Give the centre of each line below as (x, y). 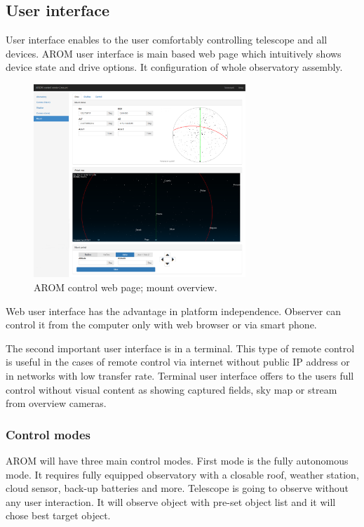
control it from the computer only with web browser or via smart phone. (161, 325)
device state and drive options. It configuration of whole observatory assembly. (174, 67)
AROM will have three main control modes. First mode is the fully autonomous (177, 461)
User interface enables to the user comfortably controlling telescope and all (167, 40)
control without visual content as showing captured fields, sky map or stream (171, 389)
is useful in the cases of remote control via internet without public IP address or (178, 362)
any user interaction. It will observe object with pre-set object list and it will (171, 501)
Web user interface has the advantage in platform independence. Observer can (173, 311)
